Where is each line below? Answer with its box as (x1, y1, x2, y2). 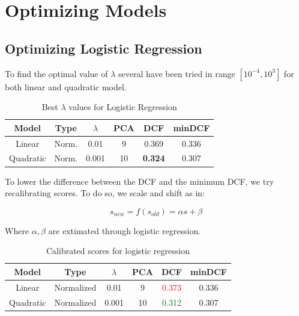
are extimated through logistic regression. (48, 224, 201, 237)
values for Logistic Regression (68, 101, 177, 113)
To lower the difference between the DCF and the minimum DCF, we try (5, 175, 274, 187)
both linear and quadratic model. (5, 80, 127, 93)
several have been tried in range (118, 67, 235, 79)
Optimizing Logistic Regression (5, 39, 202, 57)
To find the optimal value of (5, 67, 108, 79)
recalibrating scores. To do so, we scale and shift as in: (5, 187, 205, 199)
